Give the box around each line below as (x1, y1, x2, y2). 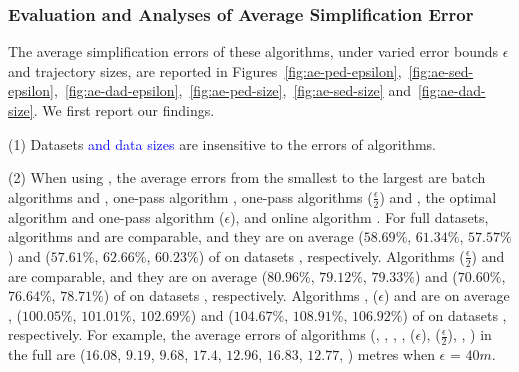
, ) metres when (339, 344, 435, 365)
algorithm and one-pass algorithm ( (8, 206, 225, 227)
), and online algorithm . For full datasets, (230, 206, 489, 227)
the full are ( (8, 344, 86, 365)
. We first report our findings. (33, 100, 215, 120)
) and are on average (383, 285, 510, 306)
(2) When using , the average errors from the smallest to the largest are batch (8, 167, 486, 188)
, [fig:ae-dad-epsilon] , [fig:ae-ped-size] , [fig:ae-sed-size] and (53, 80, 411, 101)
